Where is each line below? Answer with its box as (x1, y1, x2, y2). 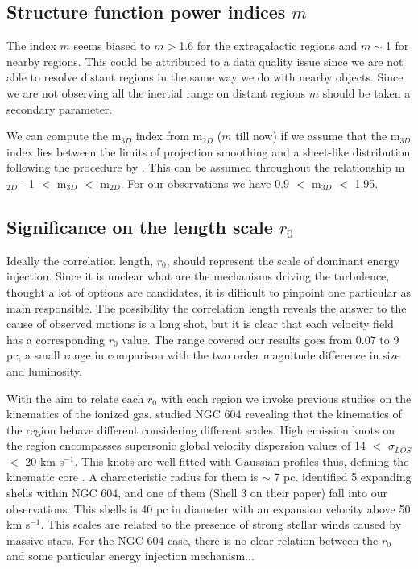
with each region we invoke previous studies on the (160, 389, 412, 406)
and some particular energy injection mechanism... (6, 547, 255, 564)
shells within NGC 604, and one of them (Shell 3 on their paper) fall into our (6, 484, 387, 501)
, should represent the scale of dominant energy (166, 251, 400, 268)
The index (6, 37, 56, 54)
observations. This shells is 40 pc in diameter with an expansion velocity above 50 (6, 500, 411, 517)
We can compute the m (6, 127, 122, 144)
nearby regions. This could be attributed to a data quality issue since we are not (6, 52, 404, 69)
